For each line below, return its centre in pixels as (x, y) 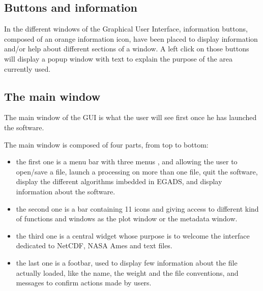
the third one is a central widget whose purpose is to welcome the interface (133, 235)
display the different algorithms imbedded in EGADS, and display (119, 181)
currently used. (27, 68)
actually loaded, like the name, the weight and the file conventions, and (127, 272)
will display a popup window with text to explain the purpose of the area (119, 58)
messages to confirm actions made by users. (84, 283)
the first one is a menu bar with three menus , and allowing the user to (127, 162)
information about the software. (66, 191)
